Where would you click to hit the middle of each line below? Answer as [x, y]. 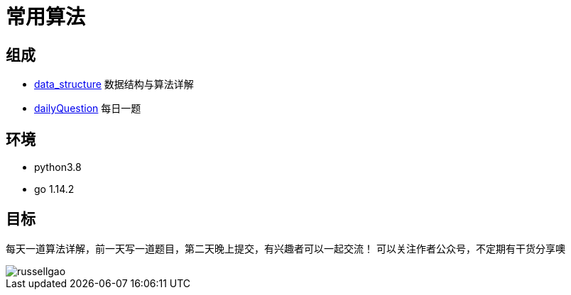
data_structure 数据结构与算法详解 [114, 84]
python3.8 [58, 167]
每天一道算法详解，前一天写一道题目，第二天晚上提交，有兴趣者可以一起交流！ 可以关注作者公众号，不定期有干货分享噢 [285, 248]
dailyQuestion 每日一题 [88, 108]
